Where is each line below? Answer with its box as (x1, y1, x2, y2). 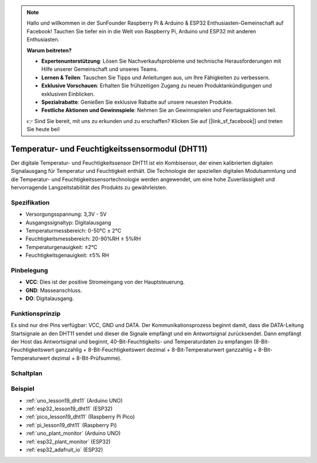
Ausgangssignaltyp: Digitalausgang (25, 219, 112, 226)
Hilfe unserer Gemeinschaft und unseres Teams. (41, 66, 158, 73)
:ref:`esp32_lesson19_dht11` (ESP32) (25, 405, 113, 412)
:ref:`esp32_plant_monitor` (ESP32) (25, 438, 111, 445)
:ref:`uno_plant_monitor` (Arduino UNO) (25, 430, 121, 437)
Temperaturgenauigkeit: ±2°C (25, 243, 97, 250)
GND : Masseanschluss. (25, 287, 82, 294)
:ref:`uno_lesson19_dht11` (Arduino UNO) (25, 397, 123, 404)
